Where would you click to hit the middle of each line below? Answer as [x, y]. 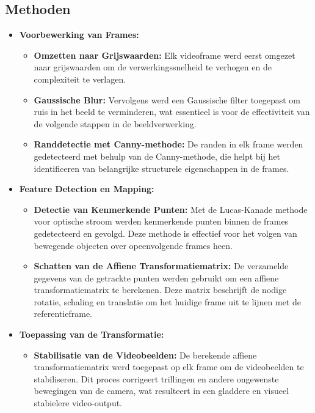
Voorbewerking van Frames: [79, 35]
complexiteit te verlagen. [80, 79]
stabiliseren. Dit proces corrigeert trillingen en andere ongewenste [156, 378]
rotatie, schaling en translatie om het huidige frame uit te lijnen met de [167, 301]
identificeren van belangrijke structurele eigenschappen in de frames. [161, 168]
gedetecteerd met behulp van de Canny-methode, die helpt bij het [157, 156]
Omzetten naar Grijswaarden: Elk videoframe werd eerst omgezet [165, 55]
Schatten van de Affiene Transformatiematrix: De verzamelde [161, 266]
